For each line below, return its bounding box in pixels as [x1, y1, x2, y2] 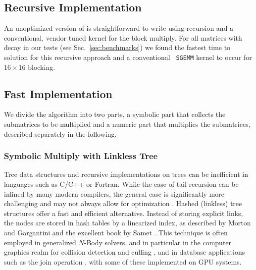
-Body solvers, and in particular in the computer [84, 237, 232, 247]
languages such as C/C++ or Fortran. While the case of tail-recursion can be [4, 179, 239, 189]
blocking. [28, 61, 55, 72]
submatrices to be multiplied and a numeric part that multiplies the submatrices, [4, 119, 251, 129]
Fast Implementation [4, 86, 112, 101]
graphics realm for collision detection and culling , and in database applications [4, 247, 245, 257]
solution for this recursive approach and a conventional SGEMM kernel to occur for [4, 52, 252, 62]
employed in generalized [4, 237, 76, 247]
